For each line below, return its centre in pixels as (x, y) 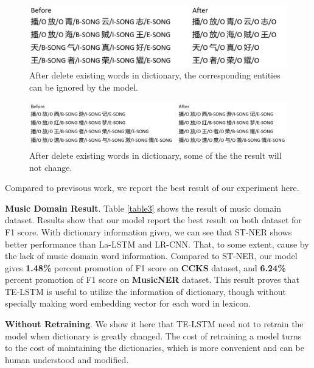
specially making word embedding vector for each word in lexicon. (128, 303)
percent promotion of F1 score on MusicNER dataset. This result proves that (152, 279)
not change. (51, 167)
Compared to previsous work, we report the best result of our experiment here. (152, 188)
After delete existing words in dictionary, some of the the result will (155, 155)
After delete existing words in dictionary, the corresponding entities (155, 75)
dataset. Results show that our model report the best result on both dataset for (153, 220)
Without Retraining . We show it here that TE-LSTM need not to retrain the (154, 324)
